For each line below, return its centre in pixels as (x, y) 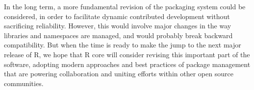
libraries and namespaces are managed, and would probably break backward (118, 35)
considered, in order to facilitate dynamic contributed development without (117, 16)
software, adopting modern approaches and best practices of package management (127, 64)
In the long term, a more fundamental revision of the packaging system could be (125, 6)
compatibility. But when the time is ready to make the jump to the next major (123, 45)
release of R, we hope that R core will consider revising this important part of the (127, 54)
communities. (24, 83)
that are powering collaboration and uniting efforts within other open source (119, 74)
